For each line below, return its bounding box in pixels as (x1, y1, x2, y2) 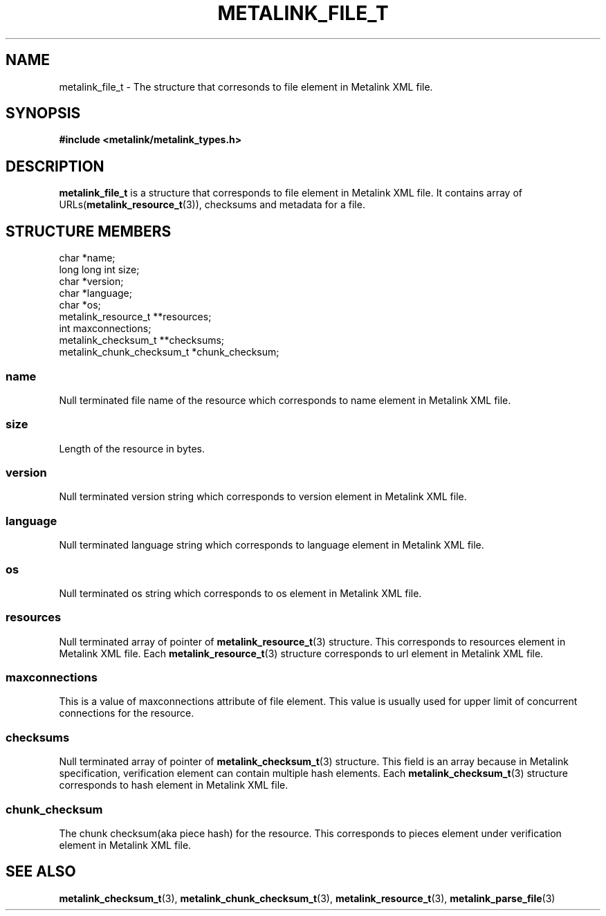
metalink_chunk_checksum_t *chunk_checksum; (59, 346, 279, 358)
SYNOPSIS (6, 104, 81, 122)
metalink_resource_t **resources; (59, 311, 212, 323)
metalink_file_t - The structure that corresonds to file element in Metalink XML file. (59, 80, 433, 93)
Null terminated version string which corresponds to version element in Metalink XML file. (59, 491, 467, 503)
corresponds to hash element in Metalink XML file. (59, 779, 288, 791)
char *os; (59, 299, 101, 311)
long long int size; (59, 264, 140, 276)
